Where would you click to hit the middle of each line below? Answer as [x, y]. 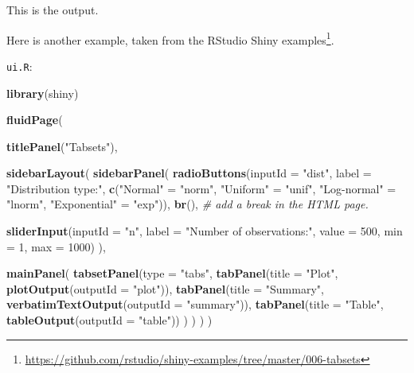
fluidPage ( [35, 120]
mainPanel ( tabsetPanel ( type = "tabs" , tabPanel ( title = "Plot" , [172, 273]
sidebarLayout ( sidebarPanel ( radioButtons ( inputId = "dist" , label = [189, 173]
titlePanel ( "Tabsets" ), [62, 146]
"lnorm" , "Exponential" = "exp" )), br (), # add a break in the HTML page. [187, 204]
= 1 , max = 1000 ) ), [56, 246]
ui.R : [20, 66]
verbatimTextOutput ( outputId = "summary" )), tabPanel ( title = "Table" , [195, 304]
